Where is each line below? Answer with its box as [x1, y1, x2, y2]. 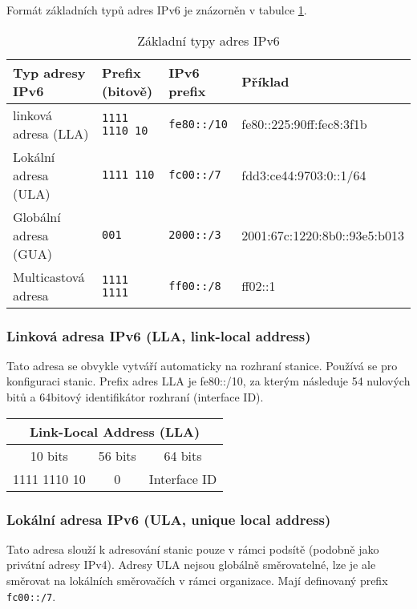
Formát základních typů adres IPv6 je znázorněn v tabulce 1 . [6, 2, 307, 18]
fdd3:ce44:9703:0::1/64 [241, 165, 366, 184]
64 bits [164, 446, 202, 465]
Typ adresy [13, 63, 86, 82]
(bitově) [102, 81, 153, 100]
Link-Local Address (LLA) [29, 421, 200, 441]
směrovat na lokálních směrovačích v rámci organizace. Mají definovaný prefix [6, 572, 388, 588]
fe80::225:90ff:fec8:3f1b [241, 115, 367, 134]
